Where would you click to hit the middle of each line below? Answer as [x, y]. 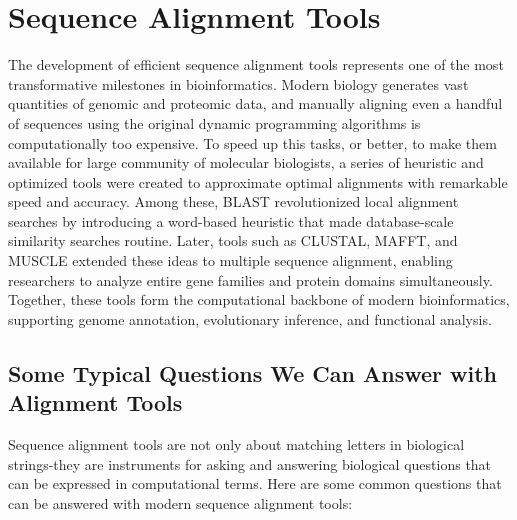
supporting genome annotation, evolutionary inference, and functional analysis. [250, 318]
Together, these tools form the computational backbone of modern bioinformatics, [259, 299]
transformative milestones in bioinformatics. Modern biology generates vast [238, 83]
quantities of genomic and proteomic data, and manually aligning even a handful [255, 103]
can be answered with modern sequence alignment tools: [180, 502]
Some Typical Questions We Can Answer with [252, 372]
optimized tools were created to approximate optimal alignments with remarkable [258, 181]
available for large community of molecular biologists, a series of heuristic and [246, 162]
